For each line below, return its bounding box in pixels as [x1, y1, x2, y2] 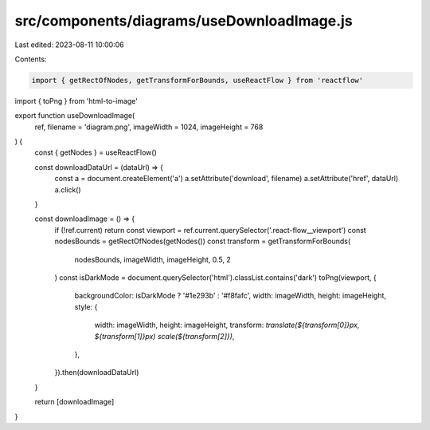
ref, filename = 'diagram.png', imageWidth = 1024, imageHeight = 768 [34, 122, 264, 132]
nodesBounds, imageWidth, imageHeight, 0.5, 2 [74, 254, 231, 264]
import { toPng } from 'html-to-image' [14, 96, 139, 105]
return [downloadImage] [34, 397, 115, 407]
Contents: [14, 54, 47, 64]
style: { [74, 302, 98, 311]
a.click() [54, 184, 81, 195]
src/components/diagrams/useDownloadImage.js [14, 12, 354, 30]
